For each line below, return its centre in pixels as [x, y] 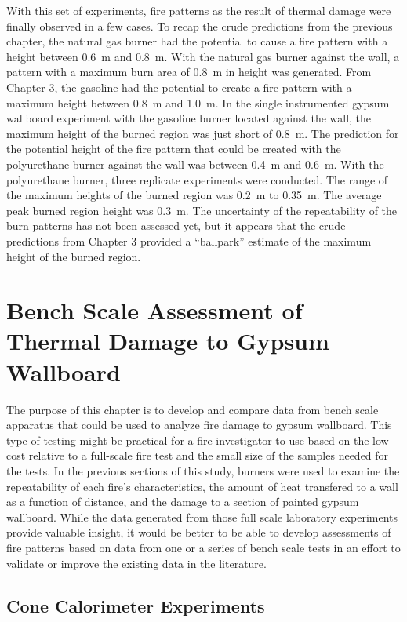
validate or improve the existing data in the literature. [136, 563]
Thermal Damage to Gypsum [168, 341]
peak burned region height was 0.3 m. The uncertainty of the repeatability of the [202, 210]
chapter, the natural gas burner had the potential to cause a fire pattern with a [197, 41]
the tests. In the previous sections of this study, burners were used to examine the [203, 470]
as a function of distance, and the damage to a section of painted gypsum [183, 502]
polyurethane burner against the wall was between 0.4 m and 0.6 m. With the [195, 164]
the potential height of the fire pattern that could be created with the [174, 149]
